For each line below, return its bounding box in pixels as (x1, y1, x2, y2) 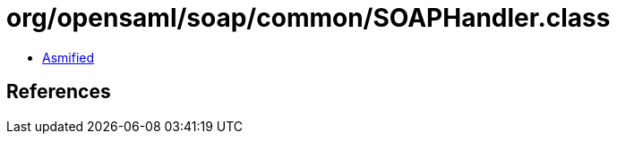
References (6, 80, 111, 104)
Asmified (42, 49, 95, 65)
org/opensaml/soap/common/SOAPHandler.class (6, 3, 611, 33)
